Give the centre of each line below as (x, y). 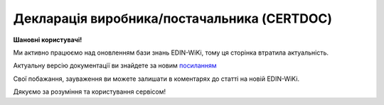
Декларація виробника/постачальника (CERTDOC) (173, 18)
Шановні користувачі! (48, 40)
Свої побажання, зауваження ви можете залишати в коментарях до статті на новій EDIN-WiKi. (156, 79)
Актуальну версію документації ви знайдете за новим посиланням (115, 66)
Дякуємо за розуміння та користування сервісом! (90, 92)
